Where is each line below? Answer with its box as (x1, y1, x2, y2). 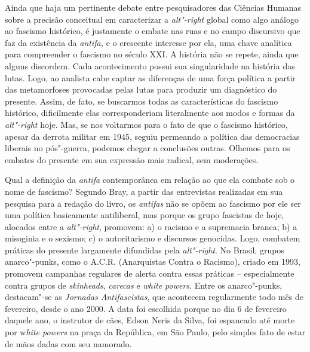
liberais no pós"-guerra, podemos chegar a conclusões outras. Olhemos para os (5, 142, 290, 154)
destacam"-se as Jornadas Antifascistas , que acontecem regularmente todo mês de (5, 290, 303, 303)
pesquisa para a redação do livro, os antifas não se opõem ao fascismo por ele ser (5, 197, 301, 209)
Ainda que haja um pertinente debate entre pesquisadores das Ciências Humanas (5, 1, 302, 13)
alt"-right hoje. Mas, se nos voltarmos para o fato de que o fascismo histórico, (5, 118, 288, 130)
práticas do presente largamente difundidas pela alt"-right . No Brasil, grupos (5, 243, 284, 256)
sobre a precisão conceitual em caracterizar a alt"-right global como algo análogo (5, 13, 299, 25)
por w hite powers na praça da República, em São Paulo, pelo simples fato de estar (5, 326, 306, 338)
